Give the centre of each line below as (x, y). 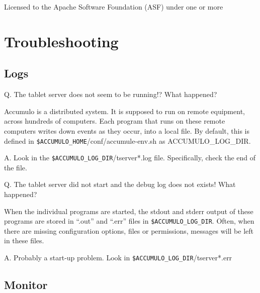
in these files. (24, 240)
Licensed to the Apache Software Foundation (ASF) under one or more (114, 7)
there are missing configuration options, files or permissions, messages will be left (129, 230)
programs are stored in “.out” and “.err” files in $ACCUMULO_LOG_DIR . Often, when (129, 221)
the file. (16, 167)
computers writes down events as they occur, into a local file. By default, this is (127, 130)
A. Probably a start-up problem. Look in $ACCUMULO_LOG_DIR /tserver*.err (118, 258)
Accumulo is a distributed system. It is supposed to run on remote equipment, (124, 111)
